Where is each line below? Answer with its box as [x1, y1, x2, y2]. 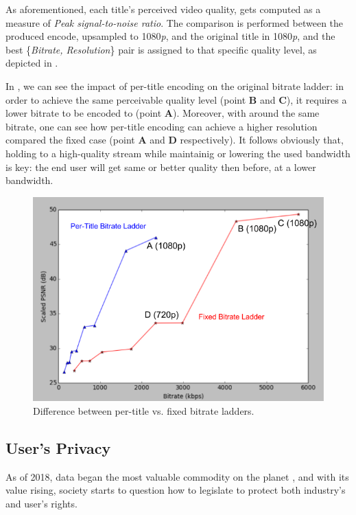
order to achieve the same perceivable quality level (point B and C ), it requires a [5, 92, 347, 106]
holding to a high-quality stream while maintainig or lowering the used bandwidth [5, 146, 351, 160]
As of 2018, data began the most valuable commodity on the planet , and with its [5, 469, 349, 483]
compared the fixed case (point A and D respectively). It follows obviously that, [5, 133, 344, 147]
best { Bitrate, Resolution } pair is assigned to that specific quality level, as [5, 42, 317, 56]
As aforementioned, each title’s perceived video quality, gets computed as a [5, 2, 321, 16]
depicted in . [5, 56, 58, 70]
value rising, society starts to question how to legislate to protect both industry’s [5, 483, 346, 497]
